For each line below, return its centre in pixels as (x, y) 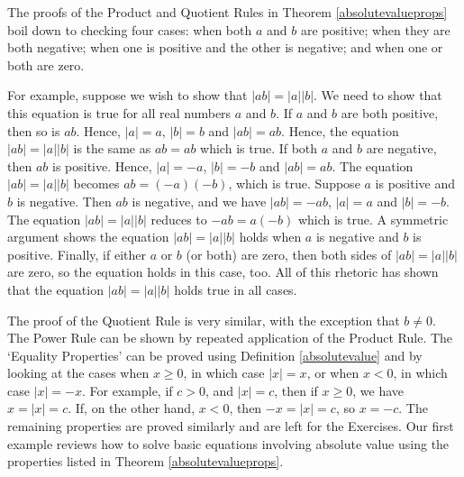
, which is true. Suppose (294, 183)
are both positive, (390, 112)
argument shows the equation (88, 237)
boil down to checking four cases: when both (130, 29)
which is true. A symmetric (373, 219)
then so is (34, 130)
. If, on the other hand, (132, 408)
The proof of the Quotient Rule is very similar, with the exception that (204, 320)
